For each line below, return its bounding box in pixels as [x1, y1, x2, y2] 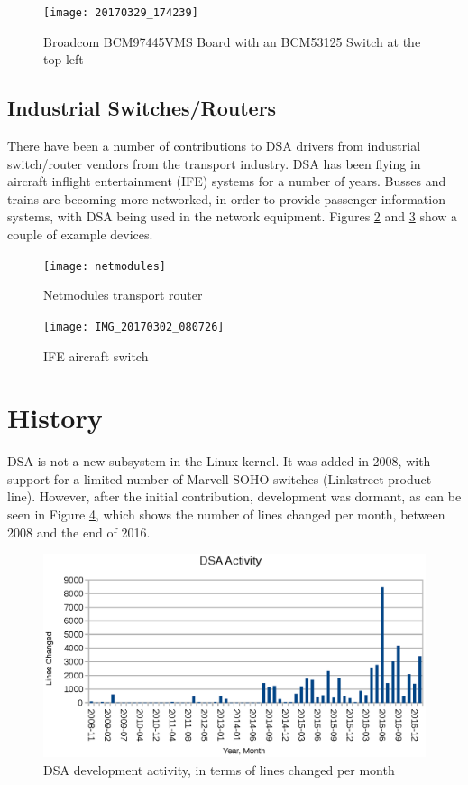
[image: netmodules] [43, 259, 167, 273]
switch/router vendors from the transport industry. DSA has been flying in [7, 154, 421, 173]
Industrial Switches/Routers [7, 94, 277, 122]
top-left [43, 50, 84, 69]
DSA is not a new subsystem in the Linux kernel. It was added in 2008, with [7, 452, 431, 471]
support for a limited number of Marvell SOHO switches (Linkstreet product [7, 469, 432, 488]
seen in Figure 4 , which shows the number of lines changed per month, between [7, 505, 445, 524]
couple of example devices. [7, 225, 153, 244]
